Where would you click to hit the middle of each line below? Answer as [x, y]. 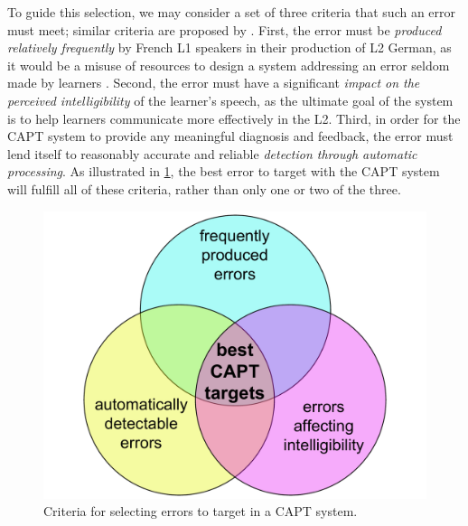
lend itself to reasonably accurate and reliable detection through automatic [212, 153]
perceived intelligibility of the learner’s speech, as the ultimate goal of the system [230, 100]
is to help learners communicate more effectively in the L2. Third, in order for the [234, 118]
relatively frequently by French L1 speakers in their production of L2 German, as [229, 47]
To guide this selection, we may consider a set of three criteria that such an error [232, 12]
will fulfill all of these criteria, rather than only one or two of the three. [204, 188]
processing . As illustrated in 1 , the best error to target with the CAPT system [224, 171]
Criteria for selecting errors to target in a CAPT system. [201, 511]
